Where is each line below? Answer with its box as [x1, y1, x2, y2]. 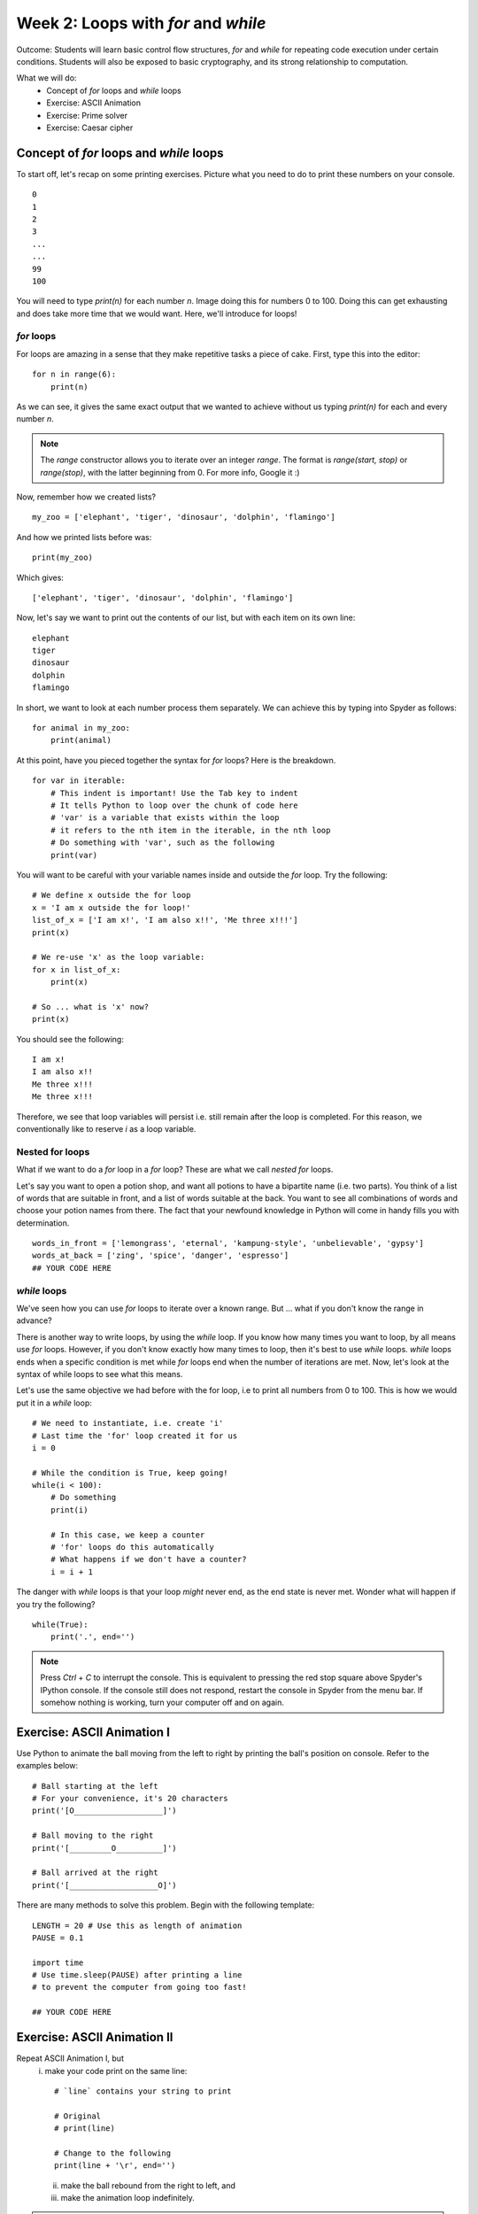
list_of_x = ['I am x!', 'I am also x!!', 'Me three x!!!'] [32, 915, 298, 925]
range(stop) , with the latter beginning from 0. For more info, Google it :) [40, 467, 300, 477]
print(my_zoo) [32, 553, 93, 562]
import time [32, 1957, 84, 1968]
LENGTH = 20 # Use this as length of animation [32, 1920, 243, 1931]
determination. [16, 1218, 70, 1228]
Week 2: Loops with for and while [16, 13, 266, 33]
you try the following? [16, 1599, 96, 1609]
